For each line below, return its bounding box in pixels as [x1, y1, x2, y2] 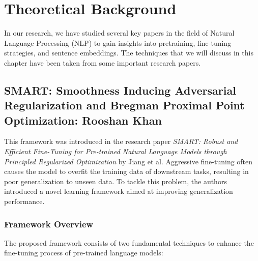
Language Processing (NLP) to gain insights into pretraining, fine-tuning [4, 37, 232, 48]
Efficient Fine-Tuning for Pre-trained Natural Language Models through [4, 146, 227, 157]
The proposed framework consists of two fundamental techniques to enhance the [4, 237, 254, 248]
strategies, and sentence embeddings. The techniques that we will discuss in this [4, 47, 253, 58]
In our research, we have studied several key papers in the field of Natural [4, 27, 235, 38]
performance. [4, 196, 45, 207]
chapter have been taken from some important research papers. [4, 57, 201, 68]
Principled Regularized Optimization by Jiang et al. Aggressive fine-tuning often [4, 156, 253, 166]
